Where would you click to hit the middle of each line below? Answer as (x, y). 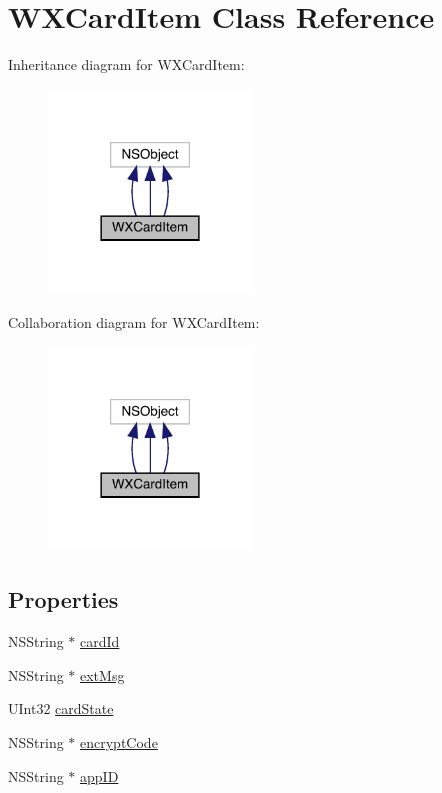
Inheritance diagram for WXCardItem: (126, 64)
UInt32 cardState (61, 708)
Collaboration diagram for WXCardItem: (134, 321)
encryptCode (119, 742)
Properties (63, 599)
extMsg (102, 674)
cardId (100, 641)
